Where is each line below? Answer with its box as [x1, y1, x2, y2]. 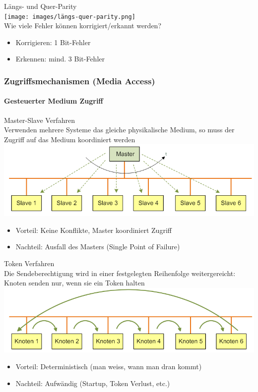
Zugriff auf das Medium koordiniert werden [4, 134, 135, 144]
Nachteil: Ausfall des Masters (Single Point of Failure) [15, 241, 180, 252]
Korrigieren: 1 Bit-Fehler [15, 37, 91, 47]
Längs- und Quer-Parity [4, 1, 77, 11]
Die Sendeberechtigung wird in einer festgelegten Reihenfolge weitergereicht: [4, 268, 236, 278]
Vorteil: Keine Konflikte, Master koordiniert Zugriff [15, 224, 172, 235]
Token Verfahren [4, 258, 55, 268]
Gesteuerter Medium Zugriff [4, 96, 103, 106]
